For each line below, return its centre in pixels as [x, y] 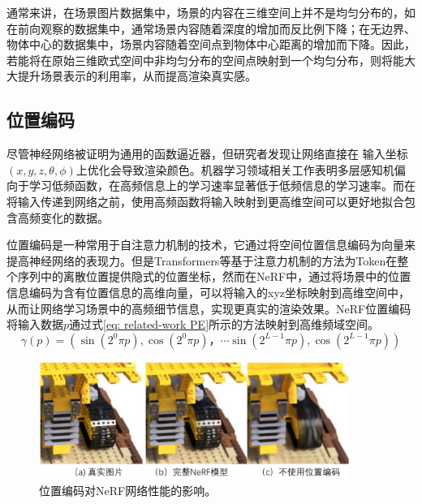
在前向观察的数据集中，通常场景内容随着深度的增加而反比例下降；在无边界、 [211, 28]
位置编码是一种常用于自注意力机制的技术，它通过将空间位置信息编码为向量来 [211, 245]
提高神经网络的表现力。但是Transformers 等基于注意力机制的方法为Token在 [202, 260]
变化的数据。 [74, 217]
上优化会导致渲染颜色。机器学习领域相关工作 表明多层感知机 [235, 169]
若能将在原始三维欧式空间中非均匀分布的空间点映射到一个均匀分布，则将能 [205, 60]
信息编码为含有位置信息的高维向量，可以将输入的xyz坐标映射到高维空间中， [208, 292]
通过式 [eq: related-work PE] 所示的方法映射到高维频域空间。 [224, 324]
